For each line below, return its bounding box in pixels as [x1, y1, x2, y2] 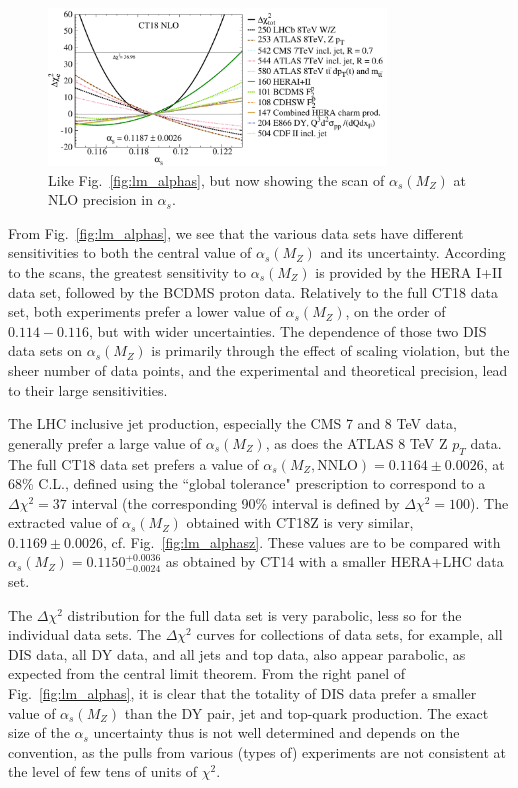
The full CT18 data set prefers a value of [8, 453, 259, 474]
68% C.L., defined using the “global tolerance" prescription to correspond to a [8, 473, 486, 494]
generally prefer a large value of [8, 432, 202, 453]
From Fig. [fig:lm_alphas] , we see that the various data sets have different [8, 222, 464, 243]
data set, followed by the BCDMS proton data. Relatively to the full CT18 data [8, 281, 498, 302]
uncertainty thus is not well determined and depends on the [93, 722, 460, 743]
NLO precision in [48, 189, 153, 210]
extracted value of [8, 512, 118, 533]
